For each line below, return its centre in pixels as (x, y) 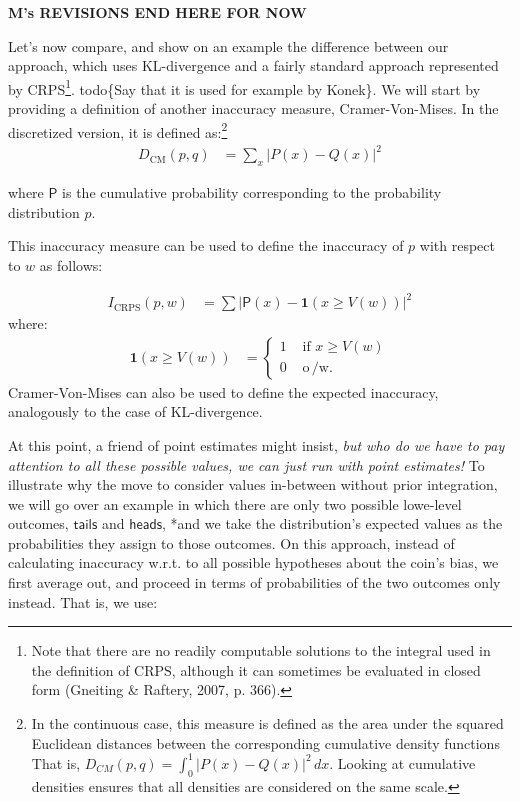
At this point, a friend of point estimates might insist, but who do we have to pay (256, 444)
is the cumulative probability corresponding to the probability (252, 192)
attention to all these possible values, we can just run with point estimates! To (246, 464)
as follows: (71, 264)
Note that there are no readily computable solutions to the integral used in (261, 650)
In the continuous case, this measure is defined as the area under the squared (267, 723)
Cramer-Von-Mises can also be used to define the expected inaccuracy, (223, 391)
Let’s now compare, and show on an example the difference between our (228, 45)
